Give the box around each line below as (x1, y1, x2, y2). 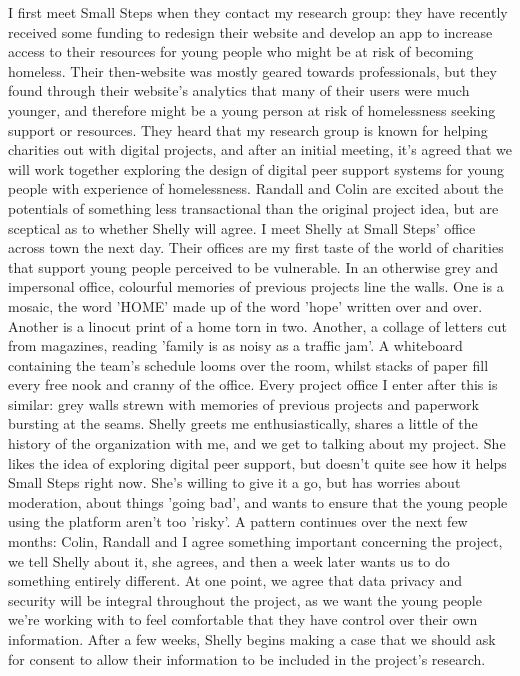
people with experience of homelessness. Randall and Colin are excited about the (8, 178, 504, 199)
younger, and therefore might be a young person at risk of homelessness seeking (8, 99, 496, 120)
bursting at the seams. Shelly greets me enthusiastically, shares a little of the (8, 413, 478, 434)
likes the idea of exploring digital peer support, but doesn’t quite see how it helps (8, 452, 507, 473)
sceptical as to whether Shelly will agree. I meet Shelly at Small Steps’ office (8, 217, 476, 238)
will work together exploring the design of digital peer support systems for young (8, 158, 505, 179)
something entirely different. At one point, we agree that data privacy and (8, 570, 463, 591)
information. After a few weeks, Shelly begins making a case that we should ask (8, 629, 496, 649)
